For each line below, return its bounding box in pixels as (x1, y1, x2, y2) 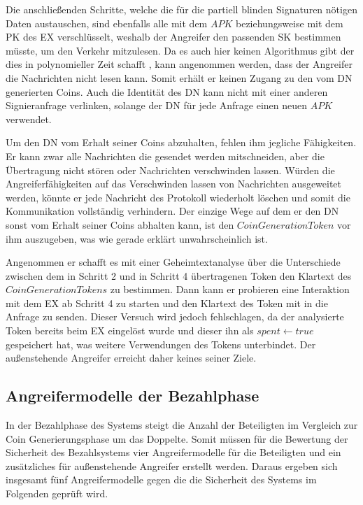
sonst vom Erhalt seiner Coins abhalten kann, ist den (6, 217, 234, 232)
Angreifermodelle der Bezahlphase (6, 385, 259, 406)
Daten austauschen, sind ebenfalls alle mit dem (6, 15, 208, 30)
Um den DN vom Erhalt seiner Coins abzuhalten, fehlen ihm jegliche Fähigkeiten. (6, 135, 357, 150)
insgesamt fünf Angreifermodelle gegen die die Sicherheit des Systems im (6, 472, 317, 487)
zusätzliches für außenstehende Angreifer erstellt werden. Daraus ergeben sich (6, 458, 338, 473)
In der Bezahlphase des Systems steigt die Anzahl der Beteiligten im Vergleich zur (6, 418, 358, 432)
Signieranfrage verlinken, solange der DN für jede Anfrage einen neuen (6, 98, 308, 113)
